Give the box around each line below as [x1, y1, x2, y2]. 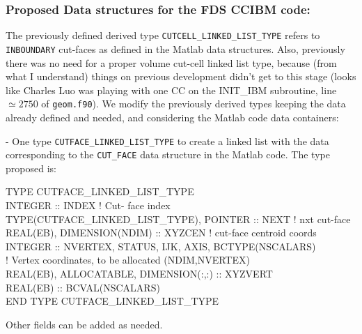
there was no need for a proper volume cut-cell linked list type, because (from [6, 55, 337, 70]
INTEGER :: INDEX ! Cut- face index [6, 198, 171, 213]
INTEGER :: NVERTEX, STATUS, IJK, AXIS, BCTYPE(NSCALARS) [6, 238, 316, 253]
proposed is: [6, 160, 56, 175]
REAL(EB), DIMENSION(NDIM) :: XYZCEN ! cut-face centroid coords [6, 225, 317, 240]
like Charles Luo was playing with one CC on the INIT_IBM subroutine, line [6, 82, 337, 97]
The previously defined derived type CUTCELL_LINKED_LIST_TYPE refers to [6, 28, 320, 43]
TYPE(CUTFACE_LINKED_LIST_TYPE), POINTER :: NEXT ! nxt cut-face [6, 211, 351, 226]
